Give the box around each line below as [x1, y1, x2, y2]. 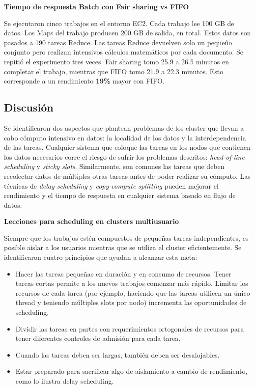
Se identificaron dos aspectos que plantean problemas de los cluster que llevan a [4, 122, 244, 133]
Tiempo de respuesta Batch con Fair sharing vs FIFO [4, 1, 189, 11]
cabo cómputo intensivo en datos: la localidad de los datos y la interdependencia [4, 132, 246, 142]
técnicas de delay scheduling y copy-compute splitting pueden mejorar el [4, 180, 219, 191]
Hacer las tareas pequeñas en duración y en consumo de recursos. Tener [15, 268, 231, 278]
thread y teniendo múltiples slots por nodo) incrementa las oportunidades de [15, 297, 247, 307]
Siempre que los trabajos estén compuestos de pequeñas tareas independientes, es [4, 232, 249, 243]
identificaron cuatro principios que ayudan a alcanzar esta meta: [4, 252, 198, 262]
